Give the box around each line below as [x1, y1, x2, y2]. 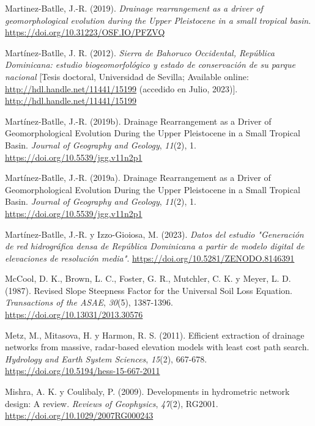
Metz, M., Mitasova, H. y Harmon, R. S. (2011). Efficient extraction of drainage [5, 328, 305, 341]
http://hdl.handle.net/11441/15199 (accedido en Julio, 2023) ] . [5, 82, 238, 95]
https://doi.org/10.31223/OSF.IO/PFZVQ [5, 26, 165, 39]
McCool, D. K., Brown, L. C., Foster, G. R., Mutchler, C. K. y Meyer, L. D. [5, 272, 291, 285]
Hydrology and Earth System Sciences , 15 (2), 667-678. [5, 352, 207, 365]
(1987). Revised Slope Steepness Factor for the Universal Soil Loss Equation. [5, 284, 292, 296]
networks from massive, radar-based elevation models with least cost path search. [5, 340, 309, 353]
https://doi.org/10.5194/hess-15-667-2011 [5, 364, 160, 377]
